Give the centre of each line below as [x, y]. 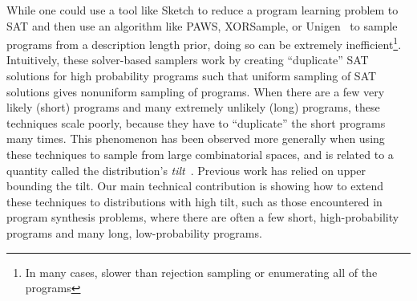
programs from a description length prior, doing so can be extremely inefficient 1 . [204, 43]
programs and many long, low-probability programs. [134, 232]
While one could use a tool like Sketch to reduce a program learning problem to [202, 10]
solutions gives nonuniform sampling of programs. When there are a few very [196, 91]
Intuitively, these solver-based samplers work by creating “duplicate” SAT [188, 60]
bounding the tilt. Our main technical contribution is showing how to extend [195, 186]
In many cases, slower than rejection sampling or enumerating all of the [201, 272]
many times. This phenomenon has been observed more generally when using [196, 138]
